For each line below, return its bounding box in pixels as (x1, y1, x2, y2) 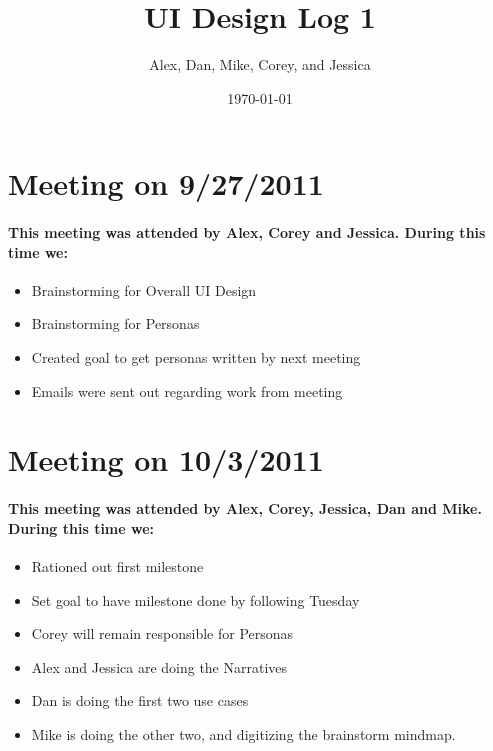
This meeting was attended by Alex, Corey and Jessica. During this (8, 222, 486, 243)
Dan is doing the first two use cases (31, 690, 249, 711)
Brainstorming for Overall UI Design (31, 279, 257, 300)
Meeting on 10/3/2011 (8, 439, 324, 480)
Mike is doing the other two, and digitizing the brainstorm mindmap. (31, 724, 456, 744)
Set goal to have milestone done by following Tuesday (31, 589, 360, 610)
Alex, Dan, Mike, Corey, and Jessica (149, 54, 371, 75)
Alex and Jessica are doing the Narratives (31, 656, 288, 677)
